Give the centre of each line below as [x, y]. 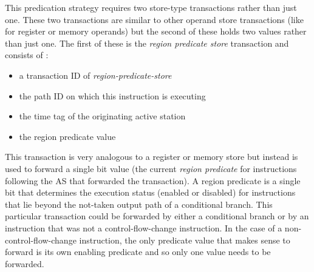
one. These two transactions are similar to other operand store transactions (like [154, 19]
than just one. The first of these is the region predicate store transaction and [147, 43]
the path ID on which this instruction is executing [112, 95]
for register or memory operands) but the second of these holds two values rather [156, 31]
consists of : [27, 55]
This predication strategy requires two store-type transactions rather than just [151, 7]
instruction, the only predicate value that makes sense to [185, 240]
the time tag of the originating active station [102, 116]
